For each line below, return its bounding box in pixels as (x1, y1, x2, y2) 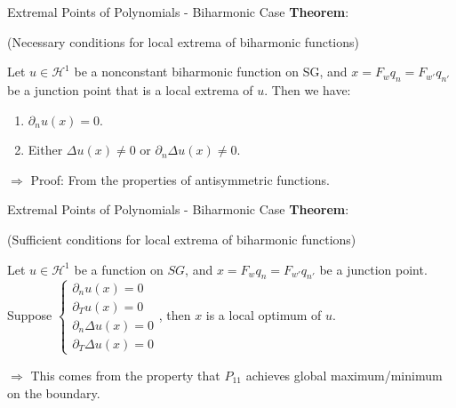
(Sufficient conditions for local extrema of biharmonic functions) (7, 229, 356, 248)
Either (28, 140, 63, 159)
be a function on (74, 260, 164, 278)
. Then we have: (264, 80, 351, 99)
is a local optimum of (205, 306, 322, 324)
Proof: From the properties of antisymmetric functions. (30, 170, 330, 188)
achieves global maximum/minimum (245, 365, 443, 384)
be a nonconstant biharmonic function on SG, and (74, 62, 348, 81)
